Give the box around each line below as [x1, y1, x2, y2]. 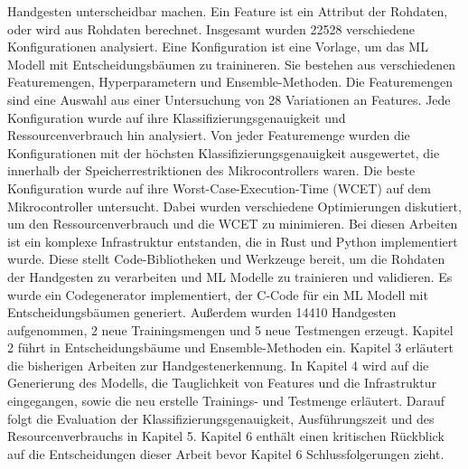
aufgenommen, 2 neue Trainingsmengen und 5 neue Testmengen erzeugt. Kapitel [7, 320, 454, 339]
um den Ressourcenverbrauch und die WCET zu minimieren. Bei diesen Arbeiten [7, 214, 458, 233]
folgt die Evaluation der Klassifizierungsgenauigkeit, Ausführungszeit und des [7, 408, 435, 427]
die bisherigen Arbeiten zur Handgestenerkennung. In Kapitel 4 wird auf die [7, 355, 429, 374]
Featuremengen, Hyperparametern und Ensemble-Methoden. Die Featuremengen [7, 72, 454, 91]
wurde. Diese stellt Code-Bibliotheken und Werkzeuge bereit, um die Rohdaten [7, 249, 445, 268]
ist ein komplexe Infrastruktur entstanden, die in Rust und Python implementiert [7, 231, 458, 250]
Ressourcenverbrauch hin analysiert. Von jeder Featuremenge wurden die [7, 126, 410, 145]
